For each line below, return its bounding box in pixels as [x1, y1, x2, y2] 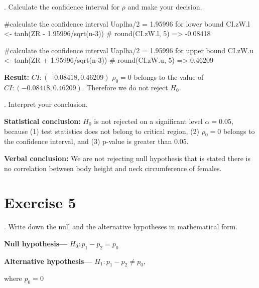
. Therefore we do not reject [82, 82, 168, 92]
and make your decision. [127, 2, 202, 12]
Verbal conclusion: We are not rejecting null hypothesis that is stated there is [4, 153, 250, 163]
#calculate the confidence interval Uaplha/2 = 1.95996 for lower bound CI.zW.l [4, 18, 250, 29]
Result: [4, 71, 29, 82]
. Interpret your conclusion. [4, 99, 88, 109]
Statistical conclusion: [4, 115, 81, 126]
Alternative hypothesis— [4, 255, 92, 266]
